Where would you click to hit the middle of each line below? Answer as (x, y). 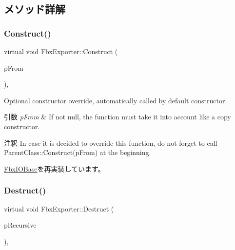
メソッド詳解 (35, 9)
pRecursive (20, 225)
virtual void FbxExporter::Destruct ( (59, 208)
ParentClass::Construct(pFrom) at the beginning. (78, 152)
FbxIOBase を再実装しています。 (54, 168)
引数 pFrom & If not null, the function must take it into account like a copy (117, 117)
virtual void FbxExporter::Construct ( (61, 51)
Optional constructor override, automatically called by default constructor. (116, 100)
